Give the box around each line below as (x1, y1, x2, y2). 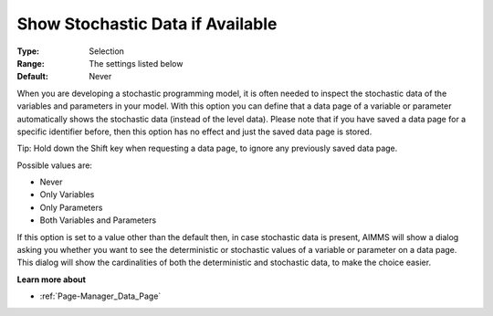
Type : (16, 46, 40, 57)
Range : (16, 58, 45, 68)
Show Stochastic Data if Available (16, 14, 278, 34)
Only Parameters (39, 202, 103, 213)
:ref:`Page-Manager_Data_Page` (39, 290, 162, 301)
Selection (89, 46, 125, 57)
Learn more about (16, 274, 87, 285)
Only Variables (39, 189, 95, 200)
